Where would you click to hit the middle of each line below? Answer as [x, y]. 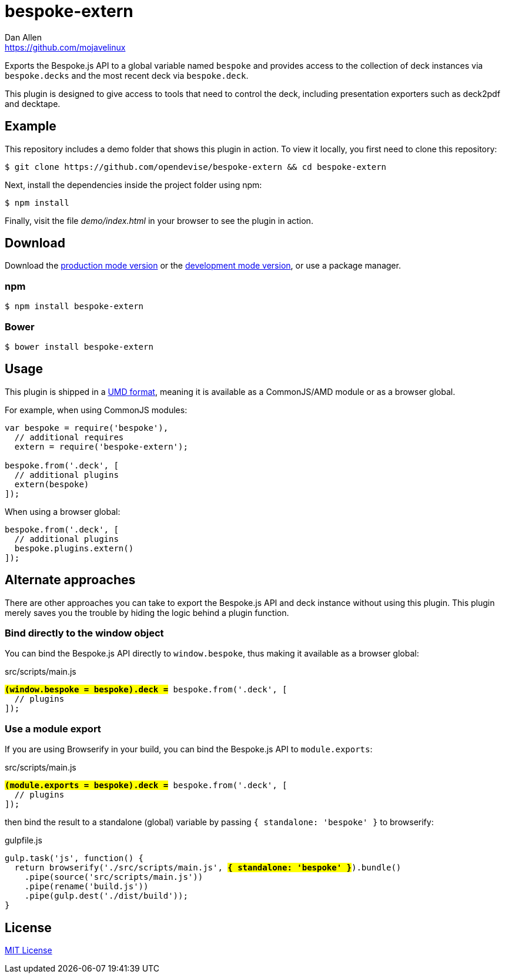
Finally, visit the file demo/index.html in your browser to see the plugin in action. [159, 220]
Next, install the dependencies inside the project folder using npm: [133, 185]
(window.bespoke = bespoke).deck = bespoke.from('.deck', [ [146, 690]
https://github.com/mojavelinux [65, 47]
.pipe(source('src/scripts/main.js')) [114, 877]
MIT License [29, 950]
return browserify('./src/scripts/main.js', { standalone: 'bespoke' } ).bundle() [208, 868]
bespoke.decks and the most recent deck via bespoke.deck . [127, 75]
